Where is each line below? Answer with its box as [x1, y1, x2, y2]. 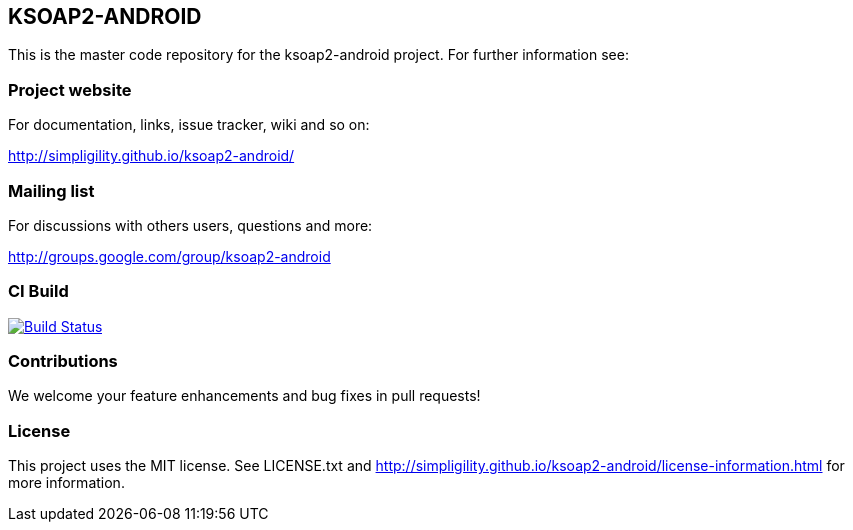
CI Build [8, 281, 69, 302]
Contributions [8, 351, 118, 372]
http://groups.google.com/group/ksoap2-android [8, 247, 331, 265]
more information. [8, 474, 125, 492]
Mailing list [8, 180, 95, 201]
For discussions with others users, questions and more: [8, 216, 373, 234]
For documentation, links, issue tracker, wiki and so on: [8, 116, 370, 134]
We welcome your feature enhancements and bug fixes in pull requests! [8, 387, 481, 405]
